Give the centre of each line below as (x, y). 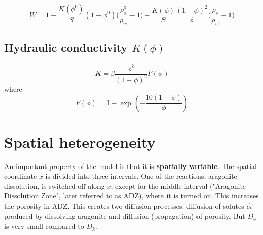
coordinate (21, 176)
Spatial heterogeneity (80, 141)
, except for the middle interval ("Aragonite (178, 186)
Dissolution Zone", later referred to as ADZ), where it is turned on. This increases (131, 196)
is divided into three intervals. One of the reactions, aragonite (141, 176)
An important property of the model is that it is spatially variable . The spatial (130, 166)
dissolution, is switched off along (54, 186)
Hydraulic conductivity (66, 47)
